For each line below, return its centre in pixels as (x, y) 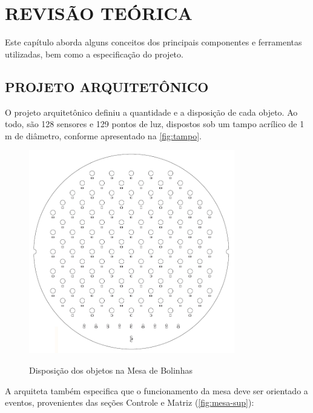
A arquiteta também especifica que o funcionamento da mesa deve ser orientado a (156, 390)
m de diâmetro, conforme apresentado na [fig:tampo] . (103, 135)
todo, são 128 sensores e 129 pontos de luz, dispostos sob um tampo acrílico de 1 (155, 124)
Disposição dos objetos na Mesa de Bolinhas (111, 370)
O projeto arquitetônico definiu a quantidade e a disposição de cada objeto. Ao (151, 112)
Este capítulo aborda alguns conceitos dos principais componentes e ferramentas (153, 42)
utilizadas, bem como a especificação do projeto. (94, 54)
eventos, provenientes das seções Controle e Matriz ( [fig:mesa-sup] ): (130, 402)
